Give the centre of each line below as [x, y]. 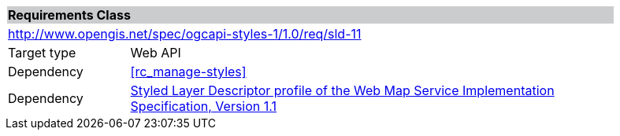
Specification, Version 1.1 [204, 106]
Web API [156, 53]
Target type [42, 53]
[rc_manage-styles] [188, 72]
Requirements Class [69, 15]
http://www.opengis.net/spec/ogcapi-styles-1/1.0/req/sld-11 [185, 34]
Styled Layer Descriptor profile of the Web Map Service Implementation [342, 90]
